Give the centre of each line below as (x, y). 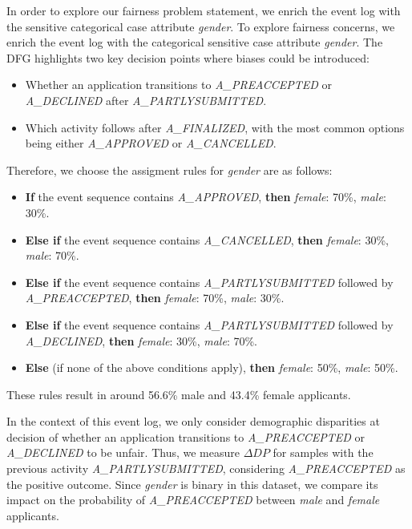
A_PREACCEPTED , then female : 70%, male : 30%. (155, 298)
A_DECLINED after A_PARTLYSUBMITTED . (146, 100)
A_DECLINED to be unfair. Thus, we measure (123, 452)
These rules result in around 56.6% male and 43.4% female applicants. (179, 394)
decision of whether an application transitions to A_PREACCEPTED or (186, 436)
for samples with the (323, 452)
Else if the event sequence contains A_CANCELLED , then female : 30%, (207, 239)
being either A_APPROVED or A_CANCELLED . (151, 143)
